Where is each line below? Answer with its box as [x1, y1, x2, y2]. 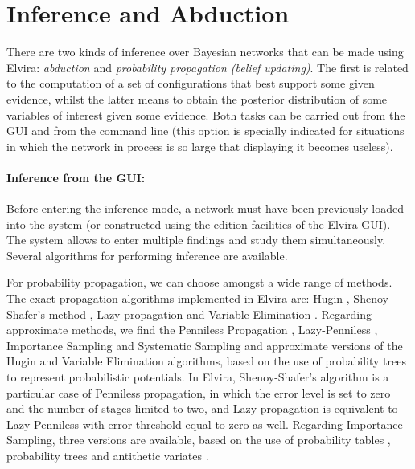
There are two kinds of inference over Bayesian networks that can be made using [6, 43, 404, 60]
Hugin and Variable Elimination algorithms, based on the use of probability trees [6, 353, 406, 369]
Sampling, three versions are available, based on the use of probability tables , [6, 431, 391, 448]
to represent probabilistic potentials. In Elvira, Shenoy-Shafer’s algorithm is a [6, 369, 389, 385]
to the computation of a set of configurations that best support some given [6, 75, 375, 92]
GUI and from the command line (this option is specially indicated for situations [6, 122, 405, 139]
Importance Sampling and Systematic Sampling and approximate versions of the [6, 336, 403, 353]
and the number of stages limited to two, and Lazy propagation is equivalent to [6, 400, 398, 417]
